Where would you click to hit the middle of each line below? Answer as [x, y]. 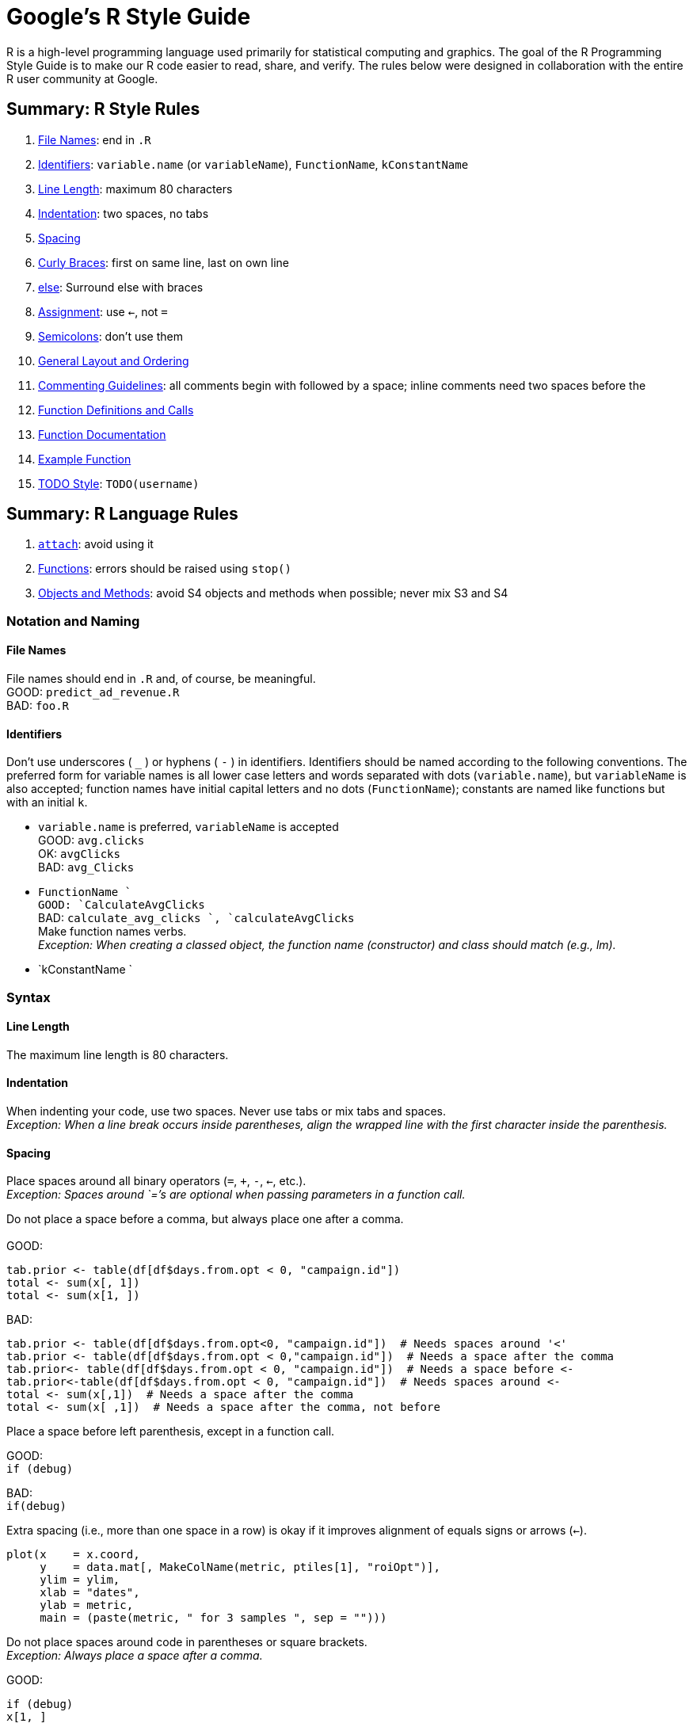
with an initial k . [47, 803]
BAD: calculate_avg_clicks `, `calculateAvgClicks [196, 918]
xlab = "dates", [90, 1593]
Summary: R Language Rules [122, 514]
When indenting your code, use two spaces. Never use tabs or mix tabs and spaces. [227, 1111]
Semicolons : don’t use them [110, 336]
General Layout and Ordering [114, 360]
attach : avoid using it [96, 544]
